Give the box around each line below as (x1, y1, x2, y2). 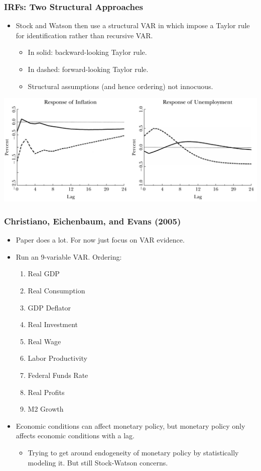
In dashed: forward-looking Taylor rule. (28, 64, 149, 74)
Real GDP (28, 268, 60, 279)
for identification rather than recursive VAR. (16, 30, 153, 40)
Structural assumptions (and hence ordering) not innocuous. (28, 81, 213, 91)
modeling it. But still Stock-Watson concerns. (28, 457, 168, 467)
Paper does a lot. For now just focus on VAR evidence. (16, 234, 185, 245)
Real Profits (28, 386, 65, 397)
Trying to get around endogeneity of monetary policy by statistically (28, 447, 239, 457)
